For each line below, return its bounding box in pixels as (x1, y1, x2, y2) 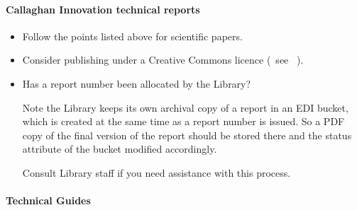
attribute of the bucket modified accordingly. (22, 141, 217, 156)
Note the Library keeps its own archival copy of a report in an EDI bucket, (22, 100, 348, 115)
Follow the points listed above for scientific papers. (22, 28, 243, 43)
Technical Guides (6, 193, 91, 208)
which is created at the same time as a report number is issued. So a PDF (22, 114, 345, 129)
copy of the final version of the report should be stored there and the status (22, 127, 352, 142)
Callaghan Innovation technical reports (6, 1, 200, 16)
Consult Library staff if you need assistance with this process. (22, 165, 291, 180)
